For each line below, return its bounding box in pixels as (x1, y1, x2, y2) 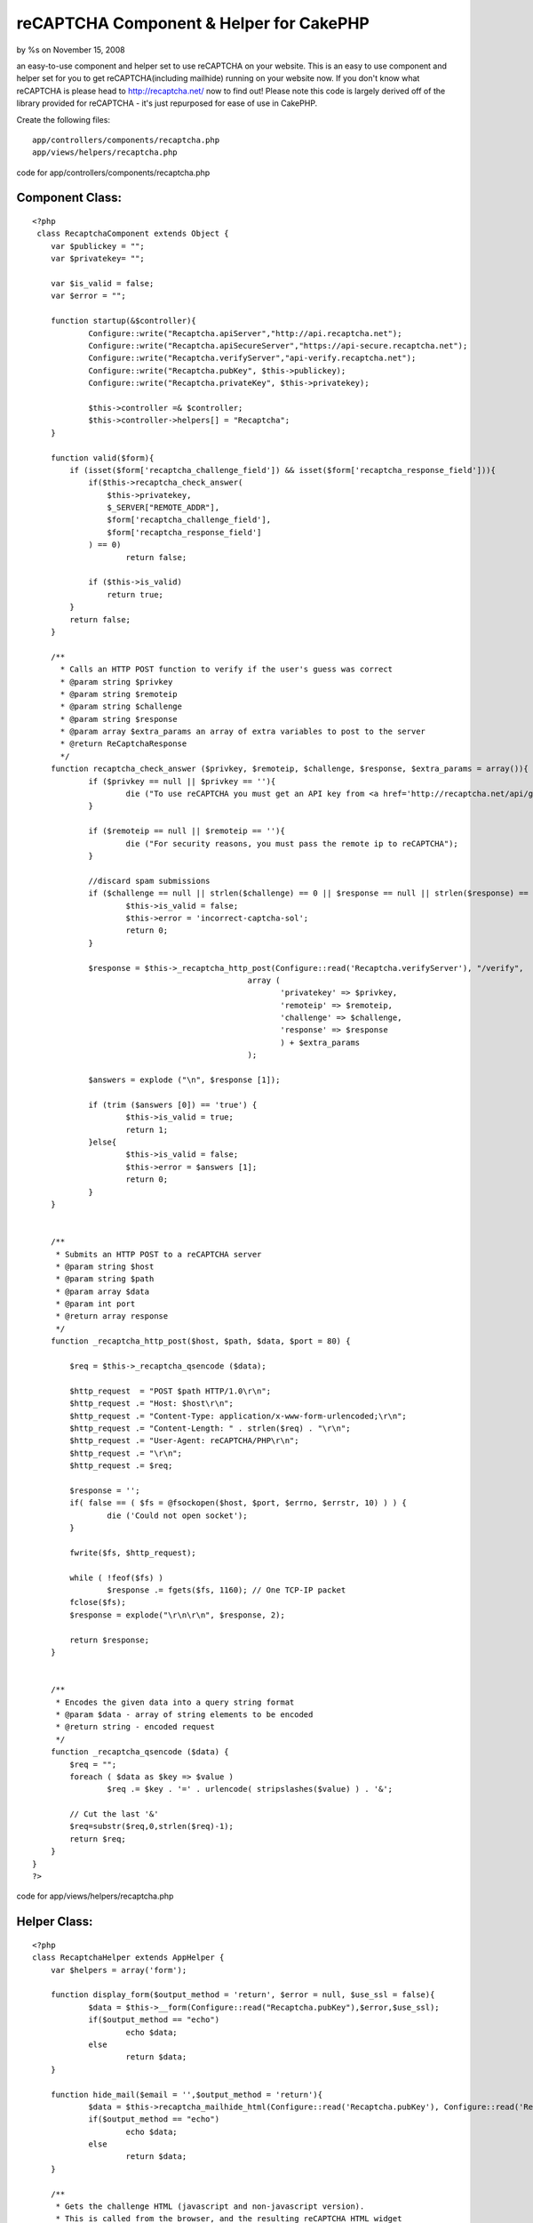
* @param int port (55, 1299, 136, 1309)
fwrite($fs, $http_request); (69, 1547, 197, 1558)
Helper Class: (16, 1914, 93, 1930)
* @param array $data (55, 1286, 150, 1296)
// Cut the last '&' (69, 1810, 159, 1819)
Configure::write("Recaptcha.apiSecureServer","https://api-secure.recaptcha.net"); (88, 341, 468, 350)
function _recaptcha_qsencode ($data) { (50, 1747, 230, 1757)
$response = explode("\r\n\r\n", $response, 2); (69, 1609, 286, 1620)
